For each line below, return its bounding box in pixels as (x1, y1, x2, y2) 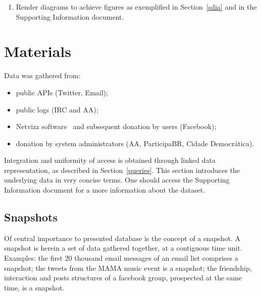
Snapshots (4, 209, 58, 225)
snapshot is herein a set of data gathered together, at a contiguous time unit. (4, 243, 242, 253)
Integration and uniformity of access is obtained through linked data (4, 155, 216, 165)
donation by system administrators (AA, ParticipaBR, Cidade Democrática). (16, 138, 254, 148)
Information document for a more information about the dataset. (4, 185, 205, 195)
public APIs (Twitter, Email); (16, 87, 108, 97)
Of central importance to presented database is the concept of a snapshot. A (4, 232, 240, 243)
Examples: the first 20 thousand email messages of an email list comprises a (4, 253, 238, 263)
